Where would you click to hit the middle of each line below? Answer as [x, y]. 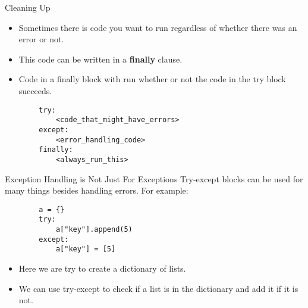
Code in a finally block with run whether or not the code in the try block [152, 79]
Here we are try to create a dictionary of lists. [102, 268]
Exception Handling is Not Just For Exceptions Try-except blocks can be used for [154, 178]
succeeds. [35, 90]
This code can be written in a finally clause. [100, 59]
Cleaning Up [28, 7]
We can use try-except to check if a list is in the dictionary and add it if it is [158, 288]
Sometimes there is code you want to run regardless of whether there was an [158, 27]
